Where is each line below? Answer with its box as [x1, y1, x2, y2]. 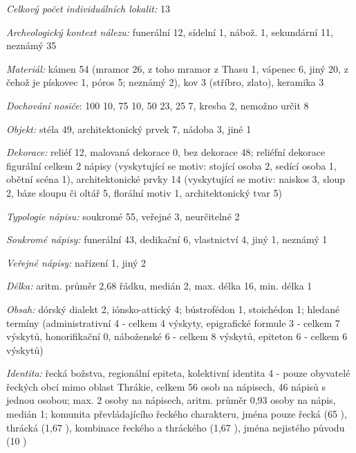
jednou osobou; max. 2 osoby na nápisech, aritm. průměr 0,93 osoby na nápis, [6, 393, 336, 407]
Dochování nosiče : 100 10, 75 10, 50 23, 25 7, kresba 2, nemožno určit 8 [6, 98, 309, 112]
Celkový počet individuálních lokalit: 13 [6, 1, 170, 15]
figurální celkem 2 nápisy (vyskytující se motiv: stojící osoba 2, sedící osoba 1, [6, 158, 337, 172]
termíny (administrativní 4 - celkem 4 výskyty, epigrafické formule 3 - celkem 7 [6, 315, 340, 330]
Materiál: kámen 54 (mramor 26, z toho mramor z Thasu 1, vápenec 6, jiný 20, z [6, 61, 348, 75]
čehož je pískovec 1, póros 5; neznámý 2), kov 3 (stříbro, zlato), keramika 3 [6, 75, 324, 89]
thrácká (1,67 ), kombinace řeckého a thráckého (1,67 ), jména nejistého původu [6, 420, 345, 434]
